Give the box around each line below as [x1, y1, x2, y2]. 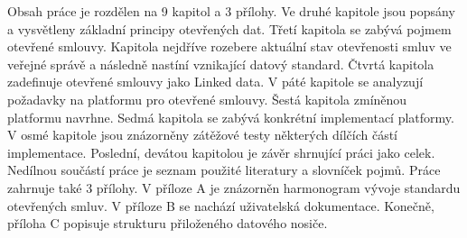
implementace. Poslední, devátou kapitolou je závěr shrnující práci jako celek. [7, 142, 435, 161]
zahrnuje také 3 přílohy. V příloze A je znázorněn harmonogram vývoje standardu [7, 178, 461, 197]
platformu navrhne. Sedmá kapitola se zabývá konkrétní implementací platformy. [7, 107, 454, 126]
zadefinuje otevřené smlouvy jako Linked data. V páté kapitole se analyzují [7, 72, 424, 91]
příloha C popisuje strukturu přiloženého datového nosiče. [7, 214, 328, 233]
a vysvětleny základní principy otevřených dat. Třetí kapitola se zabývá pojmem [7, 19, 452, 38]
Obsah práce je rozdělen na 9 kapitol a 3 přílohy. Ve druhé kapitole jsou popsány [7, 2, 455, 20]
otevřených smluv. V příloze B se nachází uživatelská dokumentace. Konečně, [7, 196, 434, 215]
